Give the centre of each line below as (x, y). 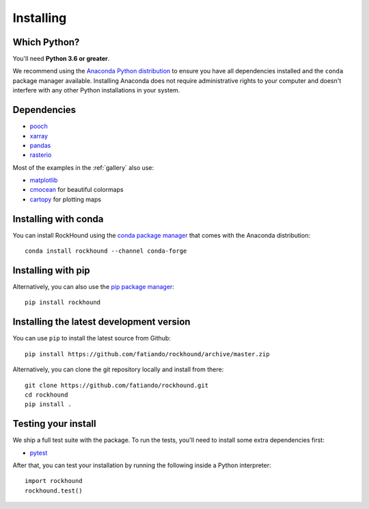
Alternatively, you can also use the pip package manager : (93, 287)
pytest (39, 453)
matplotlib (44, 180)
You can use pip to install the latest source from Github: (92, 338)
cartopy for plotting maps (66, 199)
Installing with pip (51, 270)
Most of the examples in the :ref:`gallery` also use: (83, 167)
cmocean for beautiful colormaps (77, 190)
